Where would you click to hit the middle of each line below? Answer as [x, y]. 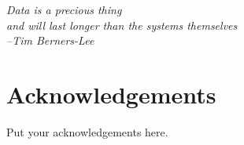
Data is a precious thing [64, 9]
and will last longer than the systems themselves [122, 25]
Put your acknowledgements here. [87, 131]
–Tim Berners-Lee [50, 40]
